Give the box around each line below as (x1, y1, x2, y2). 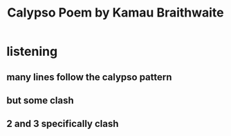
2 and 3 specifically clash (6, 118, 119, 130)
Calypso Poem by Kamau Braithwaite (7, 5, 224, 21)
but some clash (6, 95, 74, 106)
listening (6, 43, 58, 59)
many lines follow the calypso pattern (6, 71, 172, 83)
